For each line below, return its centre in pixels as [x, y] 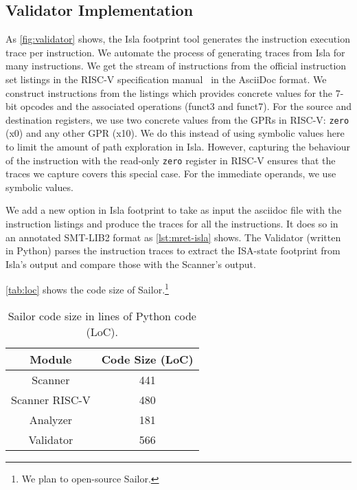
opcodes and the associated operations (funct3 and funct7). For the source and [186, 106]
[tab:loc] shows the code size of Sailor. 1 [87, 289]
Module [51, 359]
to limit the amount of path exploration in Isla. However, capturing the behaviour [178, 147]
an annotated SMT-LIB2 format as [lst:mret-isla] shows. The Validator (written [173, 237]
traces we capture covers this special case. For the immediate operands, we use [171, 174]
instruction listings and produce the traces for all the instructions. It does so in [172, 224]
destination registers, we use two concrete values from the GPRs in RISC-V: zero [177, 119]
